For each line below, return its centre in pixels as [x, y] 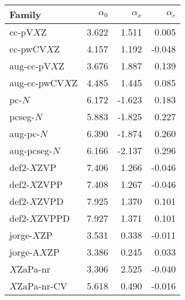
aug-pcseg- [31, 150]
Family [25, 14]
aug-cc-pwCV [37, 83]
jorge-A [25, 252]
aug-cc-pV [30, 66]
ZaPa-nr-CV [42, 286]
